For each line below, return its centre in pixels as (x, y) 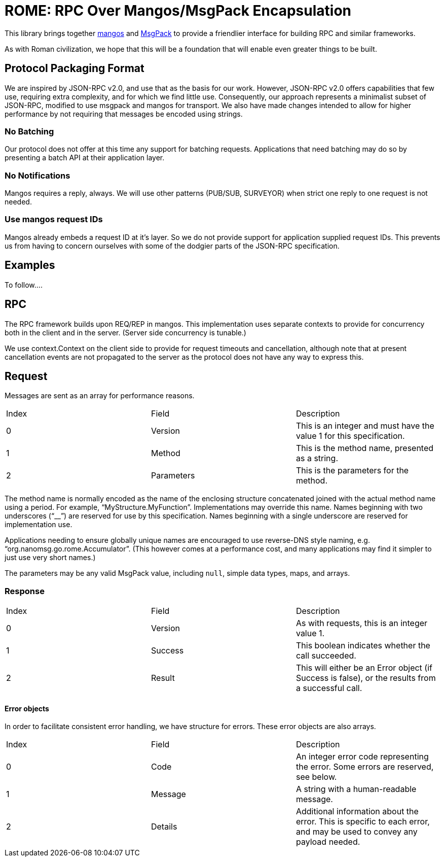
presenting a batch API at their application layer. (85, 158)
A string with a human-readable (356, 789)
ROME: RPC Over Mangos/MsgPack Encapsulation (178, 11)
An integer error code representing (362, 757)
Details (164, 827)
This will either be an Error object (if (364, 668)
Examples (30, 265)
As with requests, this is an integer (362, 623)
